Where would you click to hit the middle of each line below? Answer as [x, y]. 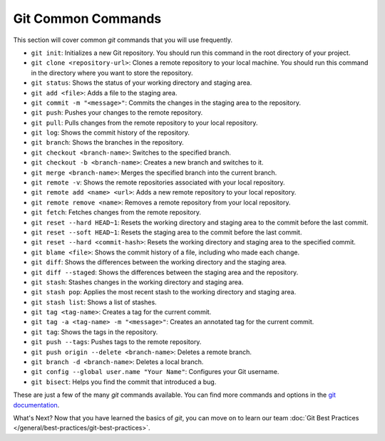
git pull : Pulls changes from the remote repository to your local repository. [144, 123]
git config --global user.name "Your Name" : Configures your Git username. [155, 372]
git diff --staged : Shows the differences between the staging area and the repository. [165, 272]
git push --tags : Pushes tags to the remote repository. [116, 342]
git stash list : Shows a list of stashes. [94, 302]
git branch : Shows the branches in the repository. [108, 142]
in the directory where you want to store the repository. [112, 73]
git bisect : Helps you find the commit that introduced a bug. [124, 382]
